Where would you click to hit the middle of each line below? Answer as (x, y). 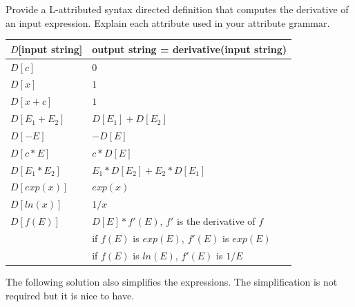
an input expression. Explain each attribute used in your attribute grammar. (168, 22)
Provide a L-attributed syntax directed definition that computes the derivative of (177, 9)
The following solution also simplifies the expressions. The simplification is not (172, 281)
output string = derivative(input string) (190, 49)
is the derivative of (216, 221)
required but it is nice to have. (70, 295)
